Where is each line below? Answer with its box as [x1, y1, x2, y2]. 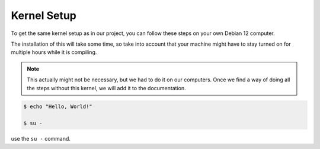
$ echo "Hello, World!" [23, 103, 93, 110]
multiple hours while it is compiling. [11, 49, 97, 56]
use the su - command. [11, 135, 71, 142]
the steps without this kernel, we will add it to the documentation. [27, 84, 186, 91]
